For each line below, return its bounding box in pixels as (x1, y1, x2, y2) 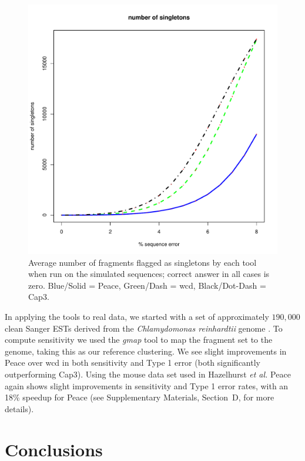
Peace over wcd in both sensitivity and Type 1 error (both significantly (5, 356, 260, 369)
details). (5, 402, 34, 415)
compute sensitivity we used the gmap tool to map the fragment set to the (5, 333, 273, 346)
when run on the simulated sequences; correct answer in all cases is (28, 268, 270, 280)
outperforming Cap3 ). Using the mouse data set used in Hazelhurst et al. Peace (5, 368, 291, 380)
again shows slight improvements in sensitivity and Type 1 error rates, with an (5, 379, 289, 392)
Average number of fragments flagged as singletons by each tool (28, 256, 257, 268)
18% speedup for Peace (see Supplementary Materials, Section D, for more (5, 391, 274, 403)
